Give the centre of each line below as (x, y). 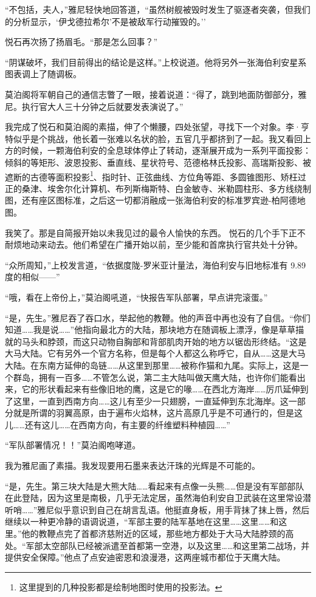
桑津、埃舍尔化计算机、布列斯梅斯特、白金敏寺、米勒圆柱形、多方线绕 (162, 188)
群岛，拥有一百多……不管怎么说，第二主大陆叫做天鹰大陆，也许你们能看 (155, 377)
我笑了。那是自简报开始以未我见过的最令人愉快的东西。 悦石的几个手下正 (151, 232)
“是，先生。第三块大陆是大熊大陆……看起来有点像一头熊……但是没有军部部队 (155, 486)
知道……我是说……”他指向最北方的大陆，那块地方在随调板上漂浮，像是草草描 (155, 329)
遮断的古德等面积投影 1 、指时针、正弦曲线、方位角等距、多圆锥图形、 (143, 176)
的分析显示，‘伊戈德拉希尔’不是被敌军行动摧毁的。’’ (105, 21)
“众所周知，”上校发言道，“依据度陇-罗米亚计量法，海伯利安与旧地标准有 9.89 (156, 264)
